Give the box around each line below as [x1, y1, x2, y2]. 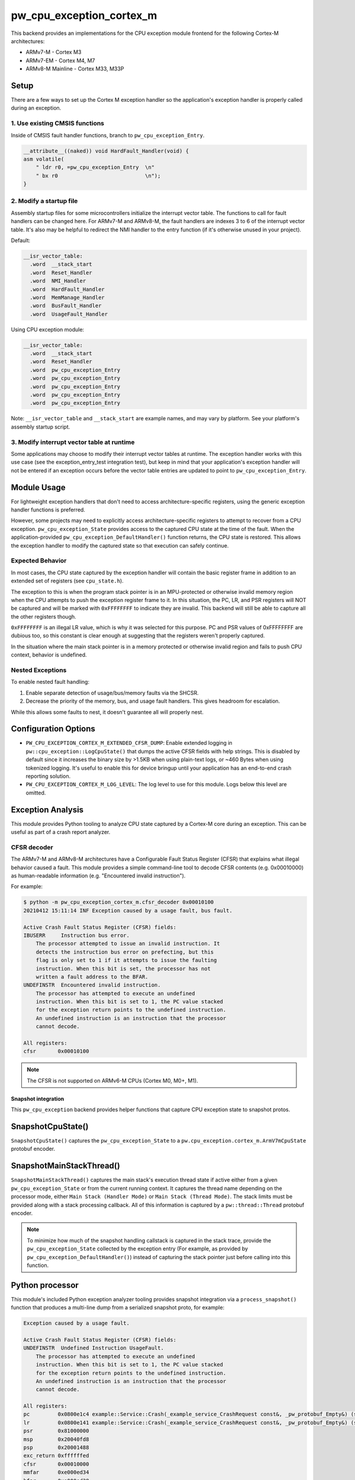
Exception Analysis [11, 805, 84, 815]
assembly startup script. [11, 423, 70, 430]
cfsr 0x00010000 [23, 1460, 89, 1468]
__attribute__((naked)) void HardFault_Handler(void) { [23, 147, 189, 154]
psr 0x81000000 [23, 1427, 89, 1434]
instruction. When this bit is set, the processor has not [35, 965, 211, 972]
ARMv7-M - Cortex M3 [25, 49, 82, 56]
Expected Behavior [11, 556, 67, 565]
